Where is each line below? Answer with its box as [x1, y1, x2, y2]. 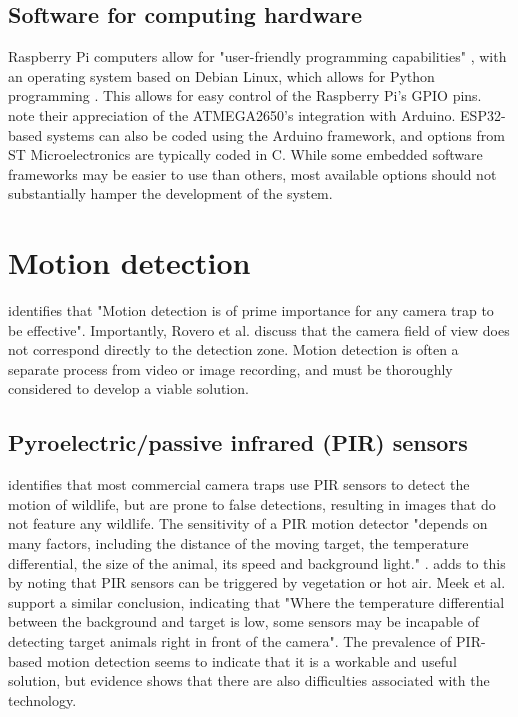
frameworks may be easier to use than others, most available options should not [8, 163, 497, 184]
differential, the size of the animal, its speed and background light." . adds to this [8, 552, 506, 573]
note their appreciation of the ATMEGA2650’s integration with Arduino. [8, 104, 456, 125]
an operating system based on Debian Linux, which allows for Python [8, 65, 435, 86]
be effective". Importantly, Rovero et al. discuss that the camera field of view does [8, 319, 510, 340]
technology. [8, 689, 77, 710]
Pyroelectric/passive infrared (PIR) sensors [8, 427, 468, 458]
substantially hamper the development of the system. [8, 183, 333, 204]
